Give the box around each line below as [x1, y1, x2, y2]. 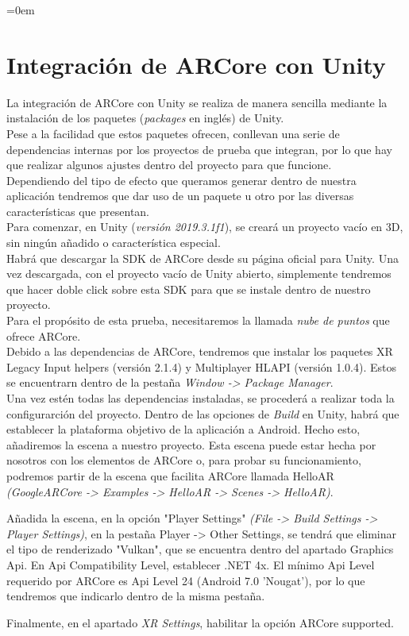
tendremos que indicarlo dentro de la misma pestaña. [6, 588, 265, 604]
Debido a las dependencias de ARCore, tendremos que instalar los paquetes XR [6, 343, 393, 360]
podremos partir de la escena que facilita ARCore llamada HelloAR [6, 467, 334, 484]
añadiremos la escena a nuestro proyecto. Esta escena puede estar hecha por [6, 436, 376, 453]
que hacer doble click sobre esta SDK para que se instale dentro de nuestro [6, 280, 371, 297]
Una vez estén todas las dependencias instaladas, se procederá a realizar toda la [6, 390, 395, 406]
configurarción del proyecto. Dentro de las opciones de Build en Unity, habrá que [6, 405, 399, 422]
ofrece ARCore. [6, 327, 81, 344]
